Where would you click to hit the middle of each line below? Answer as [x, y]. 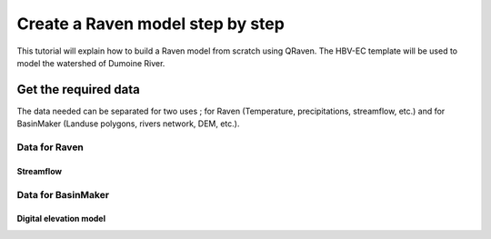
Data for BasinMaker [63, 194]
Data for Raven [50, 147]
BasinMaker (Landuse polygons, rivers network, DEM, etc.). [128, 124]
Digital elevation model [61, 219]
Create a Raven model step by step [151, 24]
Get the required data [78, 90]
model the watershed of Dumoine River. [91, 63]
